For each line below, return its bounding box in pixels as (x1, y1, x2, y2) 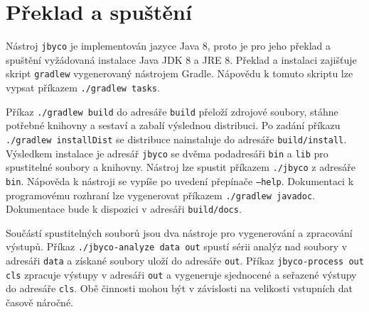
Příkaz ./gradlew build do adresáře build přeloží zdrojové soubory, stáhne (6, 104, 338, 118)
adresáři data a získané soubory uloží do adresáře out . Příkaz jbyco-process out (6, 253, 364, 268)
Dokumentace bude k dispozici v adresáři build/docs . (6, 201, 242, 216)
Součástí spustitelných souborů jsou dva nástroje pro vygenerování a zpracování (6, 225, 353, 240)
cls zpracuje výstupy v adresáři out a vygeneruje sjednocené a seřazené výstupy (6, 267, 357, 282)
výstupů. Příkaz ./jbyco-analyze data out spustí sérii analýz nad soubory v (6, 239, 348, 254)
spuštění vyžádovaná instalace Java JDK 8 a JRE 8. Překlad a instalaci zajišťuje (6, 52, 357, 67)
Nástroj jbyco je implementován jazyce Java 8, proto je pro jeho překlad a (6, 38, 331, 53)
